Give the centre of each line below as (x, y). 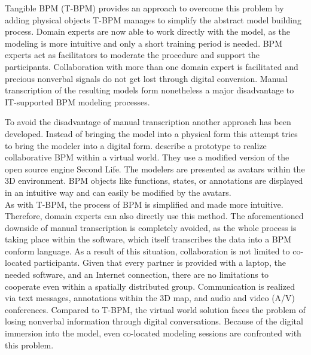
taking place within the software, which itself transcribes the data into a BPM (148, 239)
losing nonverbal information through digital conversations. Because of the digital (154, 321)
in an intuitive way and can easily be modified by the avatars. (118, 192)
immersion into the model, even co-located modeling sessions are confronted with (153, 333)
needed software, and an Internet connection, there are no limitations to (137, 274)
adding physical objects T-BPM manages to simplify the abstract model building (153, 19)
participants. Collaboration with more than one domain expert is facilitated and (152, 66)
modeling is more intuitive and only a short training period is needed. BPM (144, 43)
